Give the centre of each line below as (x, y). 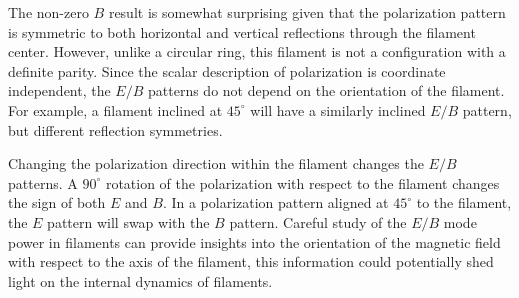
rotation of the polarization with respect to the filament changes (302, 182)
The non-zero (48, 12)
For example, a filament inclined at (115, 109)
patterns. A (43, 182)
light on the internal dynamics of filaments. (140, 280)
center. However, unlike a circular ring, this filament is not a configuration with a (257, 51)
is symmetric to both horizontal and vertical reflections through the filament (242, 31)
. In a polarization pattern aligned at (275, 202)
